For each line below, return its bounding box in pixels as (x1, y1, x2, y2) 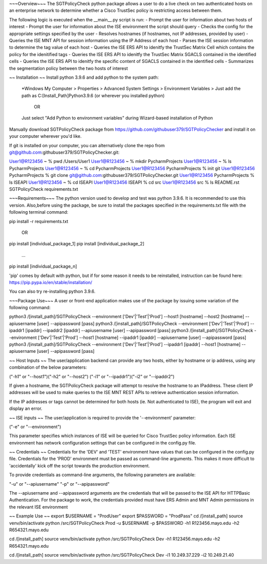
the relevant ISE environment (9, 504, 68, 510)
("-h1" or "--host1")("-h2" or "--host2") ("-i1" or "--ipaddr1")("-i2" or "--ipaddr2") (9, 373, 175, 379)
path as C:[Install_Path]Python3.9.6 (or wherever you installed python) (21, 92, 165, 99)
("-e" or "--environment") (9, 424, 61, 430)
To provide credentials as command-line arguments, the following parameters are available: (9, 472, 196, 478)
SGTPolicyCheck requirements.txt (9, 186, 79, 192)
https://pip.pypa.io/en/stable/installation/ (9, 279, 92, 285)
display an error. (9, 405, 43, 411)
